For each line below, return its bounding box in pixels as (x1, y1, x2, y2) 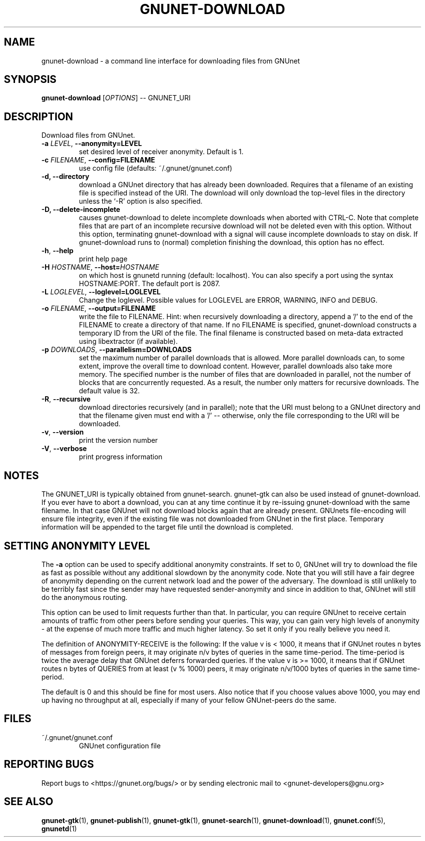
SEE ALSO (4, 795, 53, 808)
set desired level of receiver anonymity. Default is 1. (79, 147, 244, 156)
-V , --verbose (41, 444, 87, 453)
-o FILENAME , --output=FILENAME (41, 304, 156, 313)
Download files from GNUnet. (41, 131, 135, 140)
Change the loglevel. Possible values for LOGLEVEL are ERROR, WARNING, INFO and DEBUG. (79, 296, 377, 305)
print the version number (79, 436, 158, 445)
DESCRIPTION (4, 110, 73, 123)
